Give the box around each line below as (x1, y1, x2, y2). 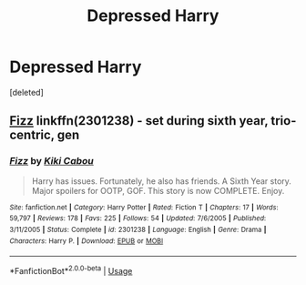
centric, (9, 127, 55, 143)
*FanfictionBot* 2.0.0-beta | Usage (9, 264, 133, 276)
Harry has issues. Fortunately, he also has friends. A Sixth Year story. (31, 175, 291, 187)
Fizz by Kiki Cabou (9, 155, 94, 168)
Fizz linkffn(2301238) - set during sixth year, (9, 113, 269, 128)
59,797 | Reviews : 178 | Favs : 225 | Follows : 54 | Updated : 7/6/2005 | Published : (9, 214, 267, 223)
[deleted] (9, 87, 44, 97)
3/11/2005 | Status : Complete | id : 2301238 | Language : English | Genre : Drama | (9, 225, 267, 234)
